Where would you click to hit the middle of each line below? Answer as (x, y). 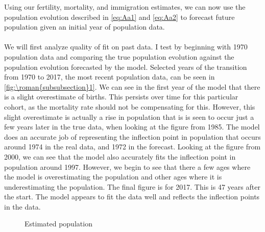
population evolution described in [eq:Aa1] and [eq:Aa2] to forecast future (119, 17)
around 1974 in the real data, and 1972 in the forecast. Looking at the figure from (132, 147)
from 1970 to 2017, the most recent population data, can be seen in (110, 77)
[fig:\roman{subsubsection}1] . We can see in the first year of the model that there (132, 86)
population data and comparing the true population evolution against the (119, 56)
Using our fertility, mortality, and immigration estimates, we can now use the (125, 7)
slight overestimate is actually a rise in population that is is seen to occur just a (129, 117)
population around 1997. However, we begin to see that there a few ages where (127, 166)
